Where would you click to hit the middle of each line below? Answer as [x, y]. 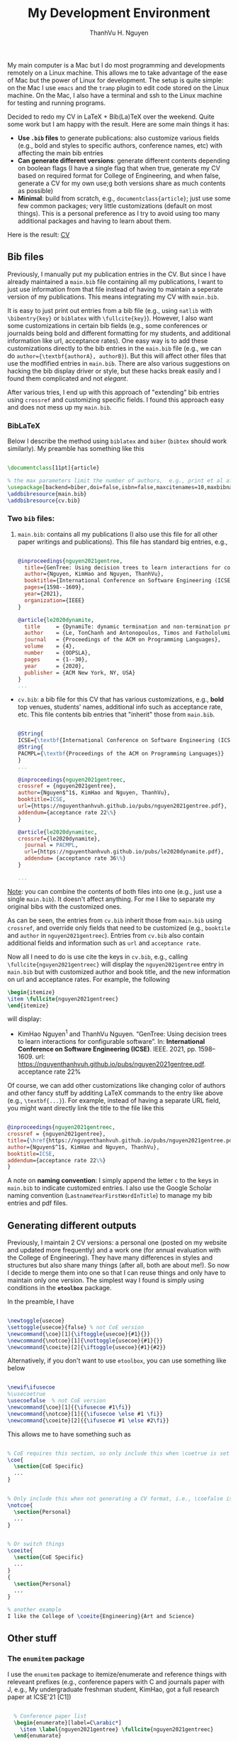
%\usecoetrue [27, 1394]
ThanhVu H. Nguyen [119, 33]
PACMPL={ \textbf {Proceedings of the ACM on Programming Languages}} [121, 753]
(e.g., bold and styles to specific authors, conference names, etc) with [120, 145]
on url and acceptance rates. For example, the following [89, 979]
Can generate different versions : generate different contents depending [124, 160]
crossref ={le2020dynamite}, [59, 839]
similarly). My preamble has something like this [76, 449]
